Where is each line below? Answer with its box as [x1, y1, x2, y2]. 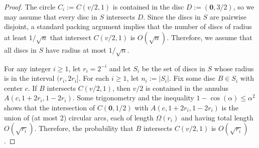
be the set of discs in [142, 63, 205, 73]
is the [221, 102, 239, 112]
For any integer [4, 63, 51, 73]
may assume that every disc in [4, 11, 97, 22]
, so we [233, 2, 254, 12]
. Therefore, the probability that [34, 123, 134, 133]
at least [4, 32, 27, 42]
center [4, 82, 23, 93]
